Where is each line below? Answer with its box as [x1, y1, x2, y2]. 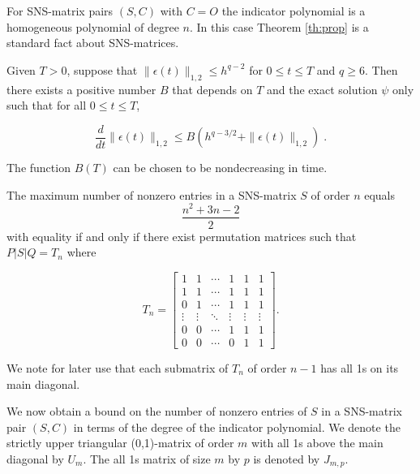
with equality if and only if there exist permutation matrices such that [6, 227, 357, 244]
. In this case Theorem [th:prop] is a [189, 18, 369, 35]
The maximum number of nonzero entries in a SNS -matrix [6, 186, 297, 203]
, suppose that [66, 61, 138, 78]
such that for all [6, 97, 87, 114]
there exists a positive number [6, 80, 156, 97]
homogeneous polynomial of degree [6, 18, 179, 35]
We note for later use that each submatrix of [6, 359, 229, 376]
